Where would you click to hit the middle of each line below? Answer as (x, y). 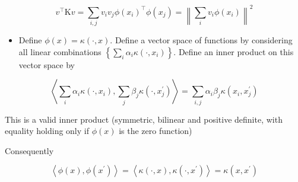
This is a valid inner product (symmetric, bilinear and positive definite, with (144, 119)
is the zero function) (156, 131)
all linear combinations (60, 51)
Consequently (29, 150)
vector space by (47, 64)
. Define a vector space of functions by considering (201, 40)
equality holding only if (47, 131)
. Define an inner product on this (234, 51)
